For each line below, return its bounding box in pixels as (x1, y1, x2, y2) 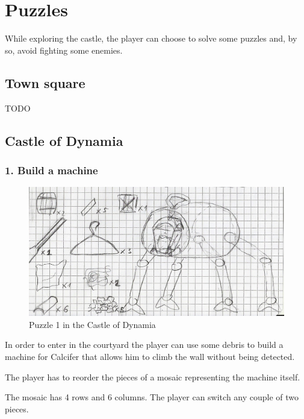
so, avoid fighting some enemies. (5, 43, 123, 56)
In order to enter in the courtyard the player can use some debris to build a (5, 338, 284, 351)
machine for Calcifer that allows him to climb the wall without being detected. (5, 350, 295, 362)
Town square (5, 73, 85, 92)
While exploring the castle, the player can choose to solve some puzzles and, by (5, 32, 297, 45)
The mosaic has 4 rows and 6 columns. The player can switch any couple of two (5, 391, 299, 403)
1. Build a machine (5, 162, 98, 177)
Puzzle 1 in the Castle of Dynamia (29, 318, 156, 330)
